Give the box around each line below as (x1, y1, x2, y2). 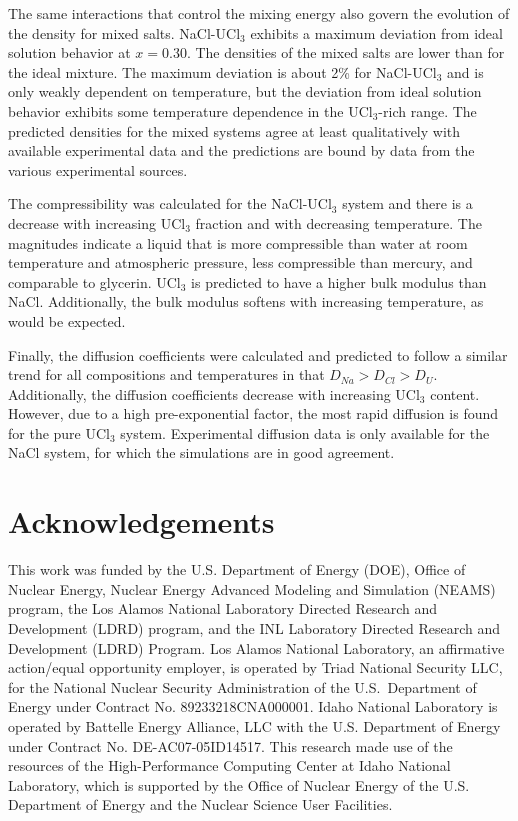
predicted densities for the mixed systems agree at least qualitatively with (8, 120, 461, 141)
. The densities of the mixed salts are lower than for (186, 42, 505, 63)
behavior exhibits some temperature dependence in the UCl (8, 100, 373, 121)
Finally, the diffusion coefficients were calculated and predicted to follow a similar (8, 344, 508, 365)
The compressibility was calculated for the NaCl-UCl (8, 193, 332, 214)
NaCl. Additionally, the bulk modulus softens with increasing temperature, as (8, 291, 484, 312)
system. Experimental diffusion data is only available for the (120, 422, 490, 443)
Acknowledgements (8, 501, 275, 542)
